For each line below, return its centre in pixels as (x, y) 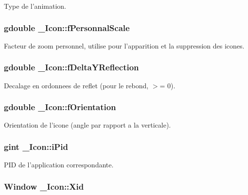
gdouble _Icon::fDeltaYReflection (71, 67)
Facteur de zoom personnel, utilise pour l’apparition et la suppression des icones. (124, 45)
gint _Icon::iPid (36, 146)
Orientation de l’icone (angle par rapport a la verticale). (88, 125)
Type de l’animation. (35, 6)
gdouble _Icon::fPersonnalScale (67, 27)
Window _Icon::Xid (44, 186)
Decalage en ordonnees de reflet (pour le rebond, (76, 85)
